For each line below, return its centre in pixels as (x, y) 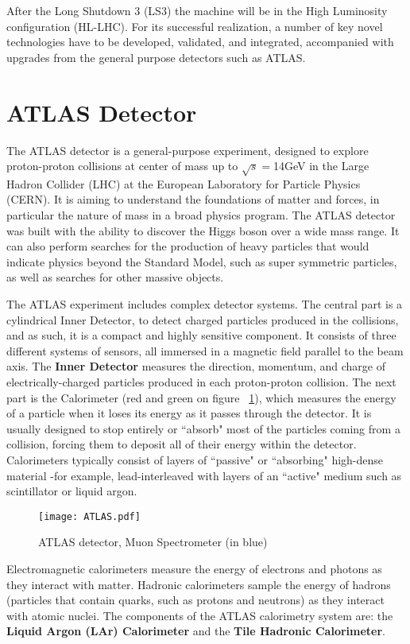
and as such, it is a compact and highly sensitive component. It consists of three (201, 335)
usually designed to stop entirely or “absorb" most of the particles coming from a (203, 428)
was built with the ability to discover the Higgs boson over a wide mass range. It (203, 230)
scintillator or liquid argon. (72, 491)
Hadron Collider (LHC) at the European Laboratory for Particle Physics (184, 183)
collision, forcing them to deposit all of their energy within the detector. (182, 444)
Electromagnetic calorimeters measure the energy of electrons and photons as (194, 568)
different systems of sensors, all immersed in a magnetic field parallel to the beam (205, 350)
